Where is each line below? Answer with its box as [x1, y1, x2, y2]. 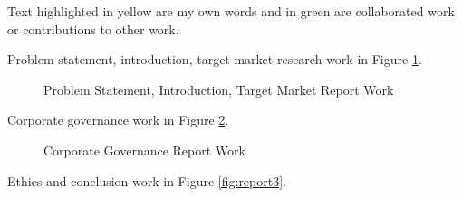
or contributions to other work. [7, 19, 179, 38]
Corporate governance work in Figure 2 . [7, 110, 229, 129]
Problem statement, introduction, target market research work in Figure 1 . [7, 50, 422, 69]
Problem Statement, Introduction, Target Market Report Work [43, 80, 394, 98]
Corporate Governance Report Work [43, 140, 245, 159]
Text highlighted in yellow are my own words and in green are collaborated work [7, 2, 455, 20]
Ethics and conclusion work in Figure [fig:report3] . [7, 171, 286, 190]
